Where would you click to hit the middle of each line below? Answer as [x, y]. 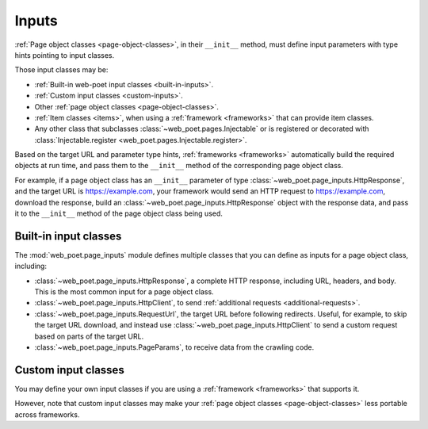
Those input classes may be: [61, 70]
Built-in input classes [68, 236]
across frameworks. [47, 414]
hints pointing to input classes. [65, 55]
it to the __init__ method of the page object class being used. [119, 213]
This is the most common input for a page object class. [124, 292]
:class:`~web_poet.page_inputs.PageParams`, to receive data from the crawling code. [174, 347]
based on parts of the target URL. [89, 336]
